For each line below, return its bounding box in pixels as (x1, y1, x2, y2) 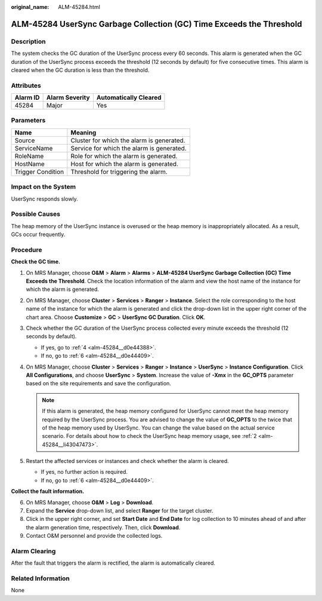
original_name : (11, 4, 49, 10)
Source (14, 136, 35, 145)
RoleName (14, 152, 44, 160)
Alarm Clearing (11, 547, 56, 555)
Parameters (11, 116, 46, 125)
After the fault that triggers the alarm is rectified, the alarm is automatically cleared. (11, 559, 216, 567)
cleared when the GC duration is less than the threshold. (11, 66, 150, 73)
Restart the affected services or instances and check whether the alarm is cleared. (26, 458, 229, 465)
